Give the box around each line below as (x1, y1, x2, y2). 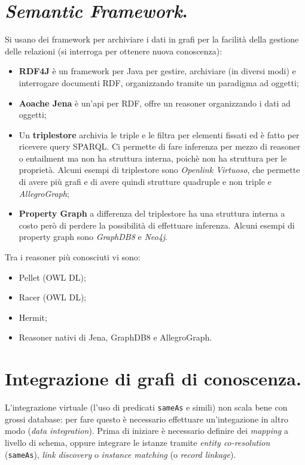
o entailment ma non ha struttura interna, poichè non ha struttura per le (19, 151, 287, 164)
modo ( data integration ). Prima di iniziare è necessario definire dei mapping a (5, 424, 288, 437)
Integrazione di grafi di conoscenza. (5, 366, 301, 391)
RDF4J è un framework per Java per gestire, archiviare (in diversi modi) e (19, 65, 296, 77)
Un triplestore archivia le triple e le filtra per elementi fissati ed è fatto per (19, 128, 300, 141)
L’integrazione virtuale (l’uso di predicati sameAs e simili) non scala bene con (5, 401, 288, 414)
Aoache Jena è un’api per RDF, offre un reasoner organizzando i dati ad (19, 96, 291, 109)
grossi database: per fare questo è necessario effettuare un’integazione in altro (5, 412, 288, 425)
